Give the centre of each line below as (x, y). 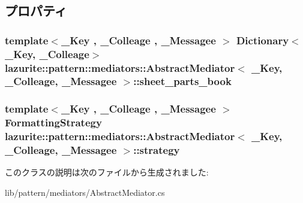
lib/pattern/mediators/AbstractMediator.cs (85, 192)
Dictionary (262, 40)
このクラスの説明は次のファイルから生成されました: (107, 172)
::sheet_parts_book (182, 81)
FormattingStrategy (53, 122)
